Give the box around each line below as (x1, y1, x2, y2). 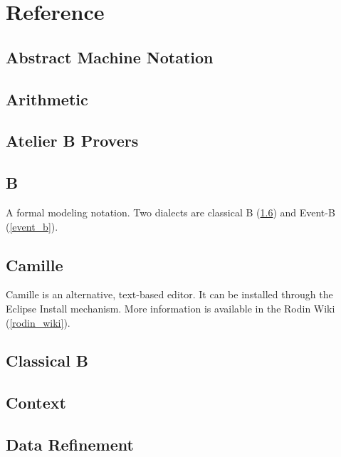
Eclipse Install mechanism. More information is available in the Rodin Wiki (6, 300, 335, 315)
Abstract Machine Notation (6, 46, 214, 68)
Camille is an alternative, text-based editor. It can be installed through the (6, 287, 333, 302)
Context (6, 392, 66, 414)
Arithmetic (6, 88, 88, 110)
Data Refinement (6, 434, 134, 456)
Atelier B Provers (6, 130, 139, 152)
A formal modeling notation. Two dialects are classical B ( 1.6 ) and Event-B (6, 204, 335, 219)
